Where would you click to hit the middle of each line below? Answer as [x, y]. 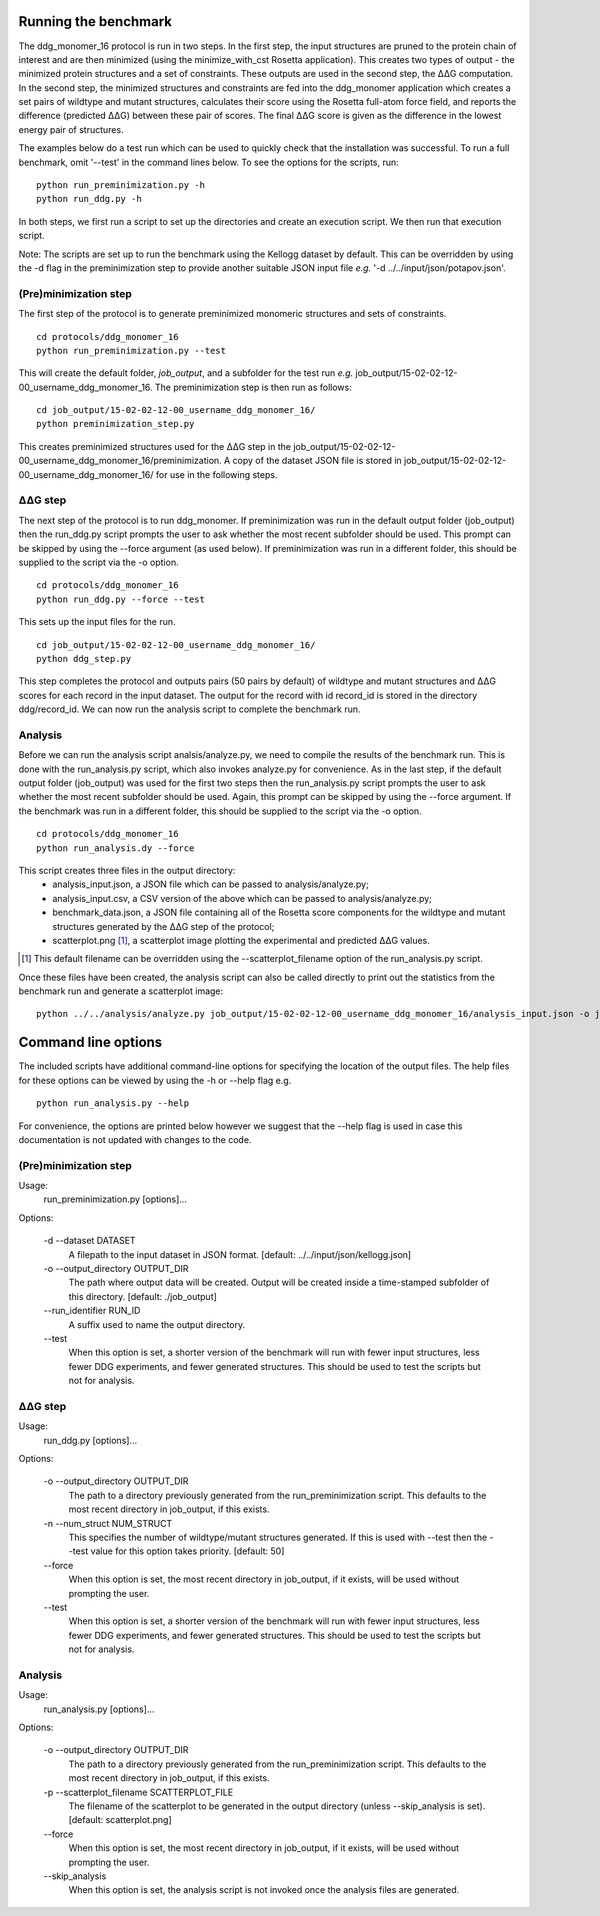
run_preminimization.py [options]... [115, 1199]
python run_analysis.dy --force [115, 848]
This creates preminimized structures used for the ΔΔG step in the [155, 446]
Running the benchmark [95, 21]
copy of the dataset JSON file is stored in [317, 461]
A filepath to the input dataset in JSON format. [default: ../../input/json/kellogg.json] [240, 1254]
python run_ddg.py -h [89, 199]
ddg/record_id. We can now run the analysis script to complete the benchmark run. [189, 709]
